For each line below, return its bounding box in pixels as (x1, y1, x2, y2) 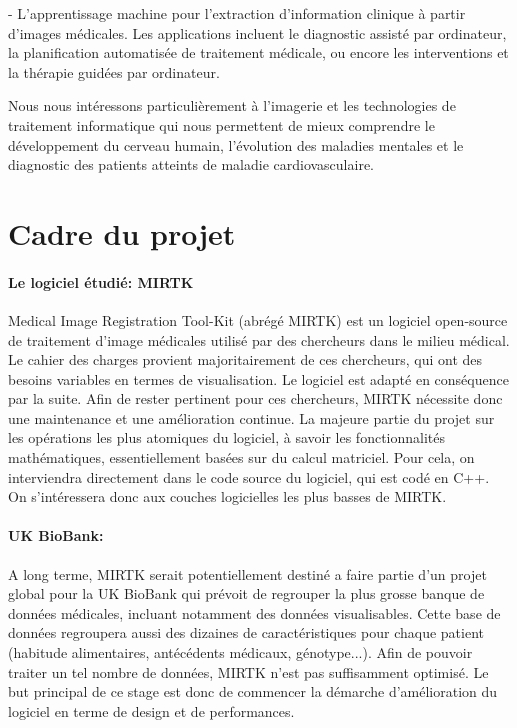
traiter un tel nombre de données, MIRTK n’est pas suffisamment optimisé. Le (8, 661, 489, 682)
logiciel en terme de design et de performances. (8, 700, 295, 721)
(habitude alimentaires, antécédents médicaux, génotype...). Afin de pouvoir (8, 642, 473, 663)
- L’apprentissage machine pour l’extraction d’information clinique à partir (8, 3, 466, 23)
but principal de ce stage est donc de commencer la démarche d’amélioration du (8, 681, 498, 702)
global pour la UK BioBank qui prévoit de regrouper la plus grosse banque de (8, 583, 485, 604)
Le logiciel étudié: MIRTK (8, 271, 194, 292)
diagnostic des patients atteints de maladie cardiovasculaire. (8, 154, 375, 175)
